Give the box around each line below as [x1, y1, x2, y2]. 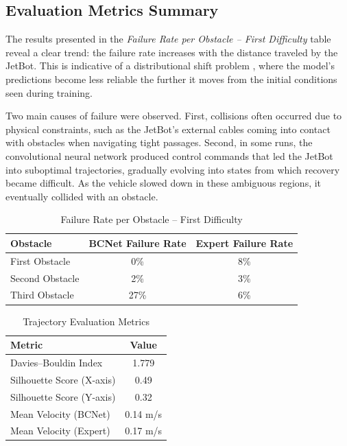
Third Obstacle [10, 287, 74, 302]
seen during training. [5, 85, 93, 99]
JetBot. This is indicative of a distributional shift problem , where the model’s [5, 58, 335, 73]
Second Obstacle [10, 270, 80, 285]
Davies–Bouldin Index [10, 355, 103, 369]
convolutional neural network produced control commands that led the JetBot [5, 148, 333, 163]
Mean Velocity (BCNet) [10, 406, 110, 421]
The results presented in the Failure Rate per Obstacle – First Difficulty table [5, 32, 331, 46]
